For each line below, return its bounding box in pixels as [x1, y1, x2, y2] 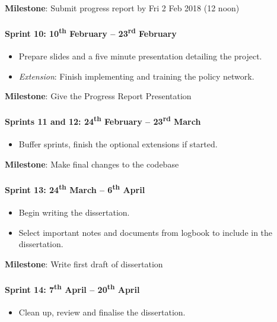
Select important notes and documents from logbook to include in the [18, 226, 273, 238]
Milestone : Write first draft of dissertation [5, 257, 163, 270]
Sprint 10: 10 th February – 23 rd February [5, 26, 177, 39]
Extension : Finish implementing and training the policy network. [18, 70, 254, 82]
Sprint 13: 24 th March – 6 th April [5, 182, 145, 195]
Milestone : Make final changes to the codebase [5, 157, 179, 170]
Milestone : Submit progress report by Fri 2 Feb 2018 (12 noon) [5, 2, 240, 14]
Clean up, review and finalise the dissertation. [18, 305, 186, 318]
